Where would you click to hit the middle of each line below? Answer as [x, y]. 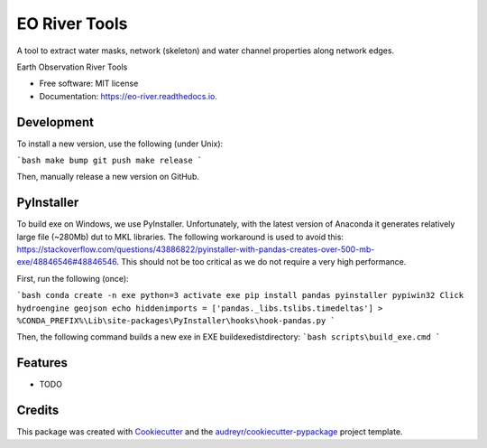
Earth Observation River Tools [72, 67]
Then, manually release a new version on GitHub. [108, 177]
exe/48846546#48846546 [67, 262]
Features [42, 363]
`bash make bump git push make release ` [110, 161]
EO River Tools [72, 23]
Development [55, 122]
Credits [38, 411]
